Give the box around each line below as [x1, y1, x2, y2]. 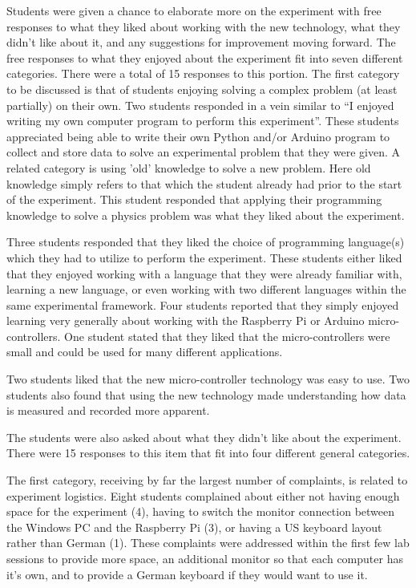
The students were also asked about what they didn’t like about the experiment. [6, 428, 402, 445]
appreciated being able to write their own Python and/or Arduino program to [6, 128, 390, 144]
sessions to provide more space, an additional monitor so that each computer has [6, 550, 403, 566]
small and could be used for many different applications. [6, 343, 283, 360]
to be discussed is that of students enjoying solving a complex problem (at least [6, 80, 398, 97]
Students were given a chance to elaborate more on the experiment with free [6, 2, 382, 18]
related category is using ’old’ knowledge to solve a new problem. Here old [6, 159, 371, 176]
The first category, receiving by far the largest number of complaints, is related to [6, 472, 408, 489]
